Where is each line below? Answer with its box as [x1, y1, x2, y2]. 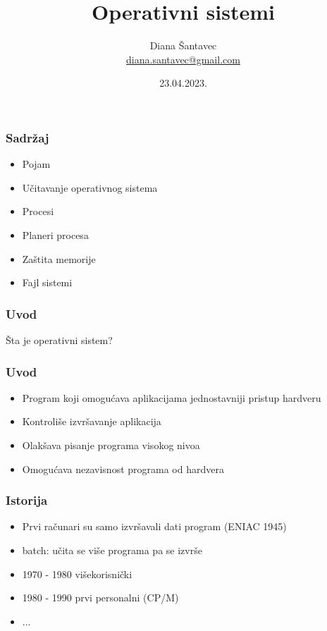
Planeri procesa [22, 227, 89, 242]
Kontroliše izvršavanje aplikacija [22, 414, 161, 429]
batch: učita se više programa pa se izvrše [22, 542, 202, 557]
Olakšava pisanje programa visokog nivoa [22, 437, 200, 452]
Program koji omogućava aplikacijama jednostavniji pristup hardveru [22, 390, 321, 405]
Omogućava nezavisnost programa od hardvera [22, 461, 224, 476]
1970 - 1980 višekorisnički [22, 566, 132, 581]
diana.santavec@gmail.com [126, 51, 240, 66]
